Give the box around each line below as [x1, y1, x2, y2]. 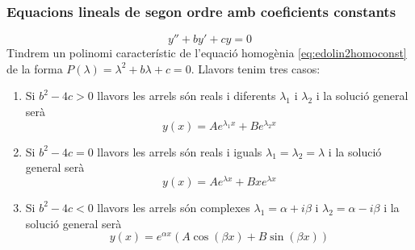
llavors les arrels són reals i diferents [97, 87, 276, 104]
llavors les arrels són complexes [97, 198, 250, 215]
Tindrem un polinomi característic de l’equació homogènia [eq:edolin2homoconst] [6, 44, 407, 61]
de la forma [6, 60, 63, 77]
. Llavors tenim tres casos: [191, 60, 321, 77]
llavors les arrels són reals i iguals [97, 143, 262, 160]
